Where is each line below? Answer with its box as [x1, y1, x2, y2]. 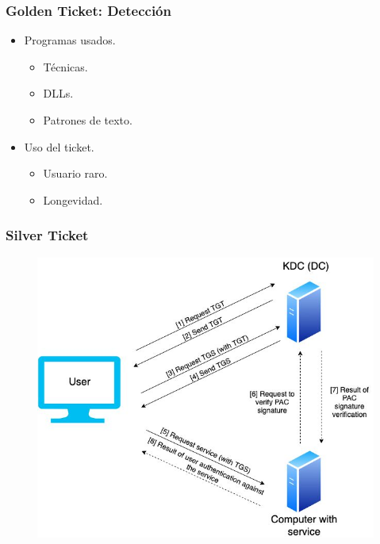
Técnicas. [43, 58, 88, 75]
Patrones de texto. [43, 112, 132, 128]
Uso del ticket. [24, 138, 94, 155]
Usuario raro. [43, 165, 108, 182]
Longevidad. [43, 191, 103, 208]
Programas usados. [24, 32, 116, 48]
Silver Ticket [6, 225, 89, 245]
